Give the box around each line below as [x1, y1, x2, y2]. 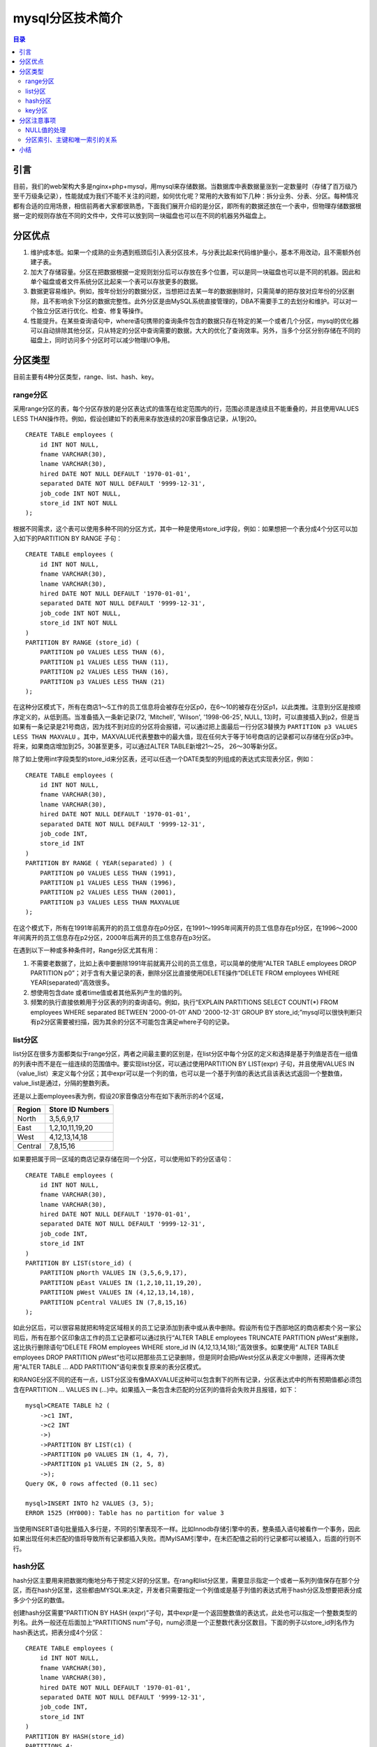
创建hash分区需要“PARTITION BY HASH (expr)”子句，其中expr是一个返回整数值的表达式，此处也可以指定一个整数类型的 [13, 1608, 357, 1617]
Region [17, 1105, 41, 1115]
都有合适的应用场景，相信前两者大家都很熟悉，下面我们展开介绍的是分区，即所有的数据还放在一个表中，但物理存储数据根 [13, 201, 362, 210]
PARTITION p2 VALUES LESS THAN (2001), [39, 888, 177, 897]
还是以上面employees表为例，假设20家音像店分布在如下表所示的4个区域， [13, 1092, 228, 1100]
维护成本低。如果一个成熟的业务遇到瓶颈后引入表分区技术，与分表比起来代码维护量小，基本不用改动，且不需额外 [30, 248, 355, 256]
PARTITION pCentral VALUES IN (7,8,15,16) [39, 1298, 188, 1306]
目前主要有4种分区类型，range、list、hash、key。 [13, 372, 158, 381]
